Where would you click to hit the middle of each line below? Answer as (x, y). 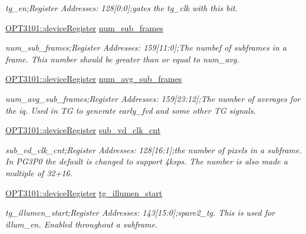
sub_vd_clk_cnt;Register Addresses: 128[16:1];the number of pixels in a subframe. (154, 149)
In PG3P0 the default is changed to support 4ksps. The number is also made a (147, 161)
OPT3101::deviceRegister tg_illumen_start (84, 192)
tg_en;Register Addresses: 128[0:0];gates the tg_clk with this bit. (121, 8)
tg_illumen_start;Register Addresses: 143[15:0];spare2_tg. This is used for (140, 212)
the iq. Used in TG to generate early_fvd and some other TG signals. (131, 110)
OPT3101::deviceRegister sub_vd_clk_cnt (83, 130)
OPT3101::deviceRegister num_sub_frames (84, 27)
